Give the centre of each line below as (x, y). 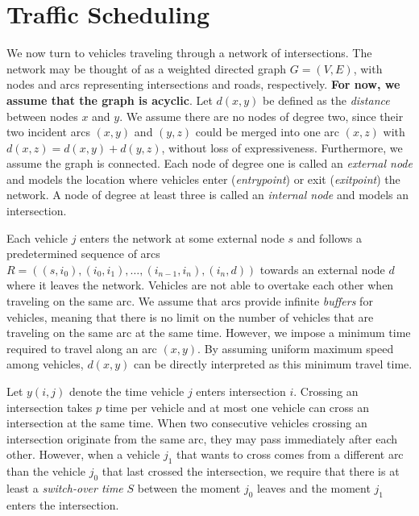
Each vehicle (37, 237)
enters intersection (241, 391)
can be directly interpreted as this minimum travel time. (273, 364)
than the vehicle (46, 471)
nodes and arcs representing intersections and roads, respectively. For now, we (203, 84)
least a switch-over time (65, 487)
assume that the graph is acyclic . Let (110, 100)
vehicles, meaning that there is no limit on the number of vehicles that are (190, 316)
